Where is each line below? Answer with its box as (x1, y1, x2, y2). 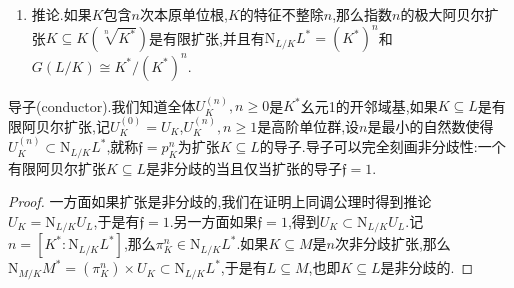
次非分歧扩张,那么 (334, 233, 451, 254)
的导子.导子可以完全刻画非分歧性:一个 (259, 136, 506, 157)
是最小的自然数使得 (367, 115, 494, 136)
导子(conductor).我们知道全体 (8, 95, 196, 116)
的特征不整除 (239, 4, 324, 24)
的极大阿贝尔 (400, 4, 485, 24)
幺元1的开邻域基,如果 (300, 95, 438, 116)
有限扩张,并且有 (162, 27, 265, 48)
